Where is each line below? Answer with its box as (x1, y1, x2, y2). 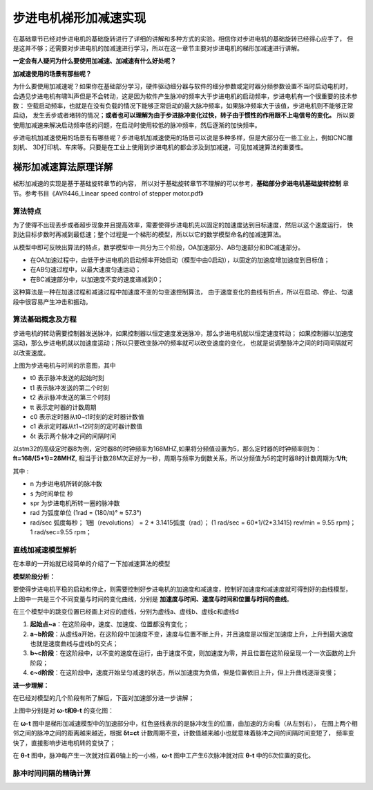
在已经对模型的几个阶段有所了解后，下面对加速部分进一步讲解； (12, 694, 195, 702)
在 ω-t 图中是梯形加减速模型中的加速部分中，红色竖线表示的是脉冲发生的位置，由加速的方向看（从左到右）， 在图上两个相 (12, 719, 358, 727)
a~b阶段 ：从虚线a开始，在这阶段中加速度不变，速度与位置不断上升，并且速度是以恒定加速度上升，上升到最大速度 (30, 630, 354, 638)
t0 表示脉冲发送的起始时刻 (30, 374, 105, 382)
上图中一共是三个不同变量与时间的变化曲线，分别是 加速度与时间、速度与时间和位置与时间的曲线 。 (12, 594, 293, 603)
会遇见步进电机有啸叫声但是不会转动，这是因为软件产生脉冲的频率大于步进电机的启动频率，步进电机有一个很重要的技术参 (12, 92, 358, 100)
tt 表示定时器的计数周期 (30, 403, 97, 411)
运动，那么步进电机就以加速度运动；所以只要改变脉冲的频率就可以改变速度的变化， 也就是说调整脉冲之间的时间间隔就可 (12, 339, 354, 347)
